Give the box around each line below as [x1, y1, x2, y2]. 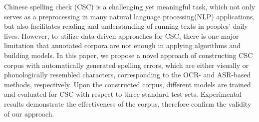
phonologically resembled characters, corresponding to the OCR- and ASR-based [4, 69, 251, 80]
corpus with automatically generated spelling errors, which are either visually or [4, 60, 249, 70]
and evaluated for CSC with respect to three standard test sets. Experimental [4, 89, 242, 99]
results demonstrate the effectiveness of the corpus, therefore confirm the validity [4, 98, 252, 109]
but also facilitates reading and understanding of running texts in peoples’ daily [4, 21, 248, 31]
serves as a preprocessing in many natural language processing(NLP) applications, [4, 11, 255, 21]
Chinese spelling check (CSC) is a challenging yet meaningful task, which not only [4, 1, 256, 11]
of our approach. [4, 108, 54, 119]
